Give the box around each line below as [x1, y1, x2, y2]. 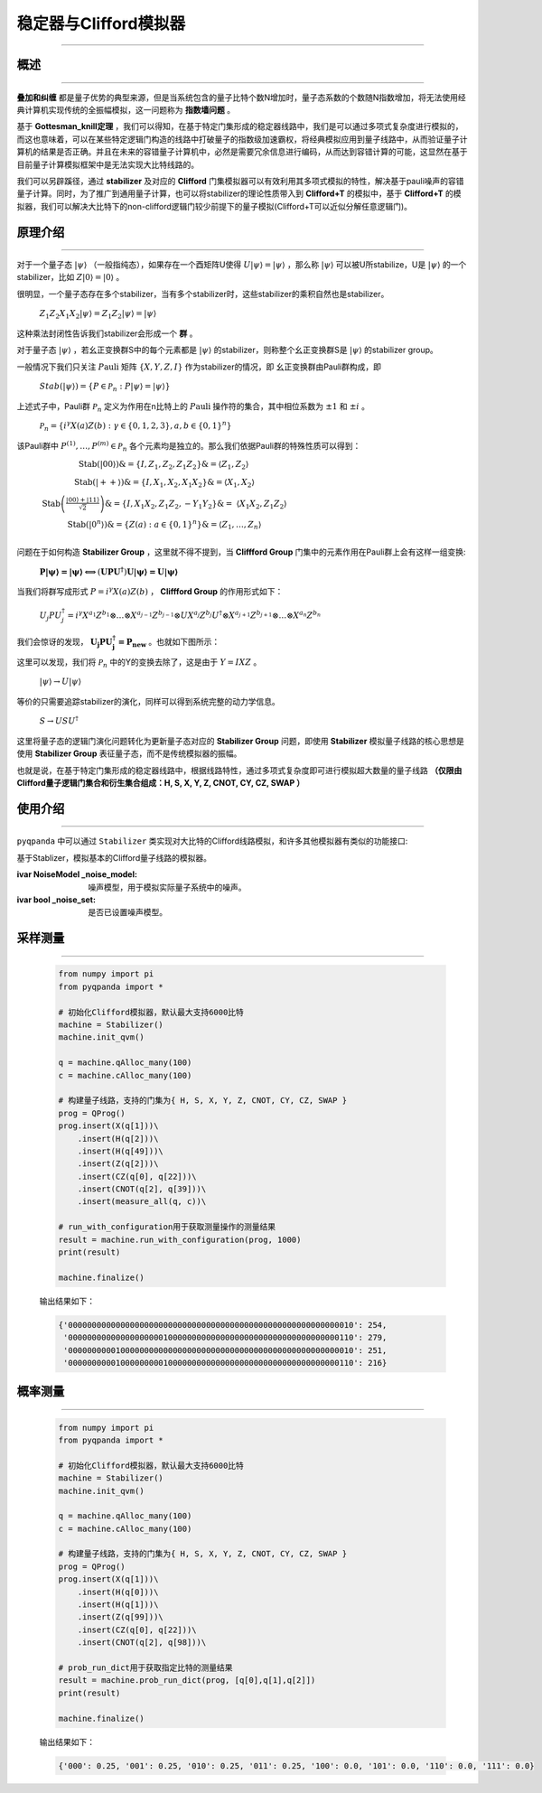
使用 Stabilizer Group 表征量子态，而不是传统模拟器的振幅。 [16, 748, 242, 759]
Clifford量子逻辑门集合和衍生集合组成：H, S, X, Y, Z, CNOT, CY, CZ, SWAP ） [16, 778, 305, 789]
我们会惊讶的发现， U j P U [16, 637, 113, 649]
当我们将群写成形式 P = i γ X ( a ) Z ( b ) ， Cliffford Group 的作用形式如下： [16, 585, 284, 597]
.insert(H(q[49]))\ [77, 1145, 164, 1156]
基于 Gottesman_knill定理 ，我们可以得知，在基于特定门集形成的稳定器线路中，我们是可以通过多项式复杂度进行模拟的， [16, 121, 464, 132]
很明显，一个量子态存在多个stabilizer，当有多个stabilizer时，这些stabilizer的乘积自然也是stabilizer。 [16, 288, 389, 299]
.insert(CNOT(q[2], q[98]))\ [77, 1638, 207, 1648]
